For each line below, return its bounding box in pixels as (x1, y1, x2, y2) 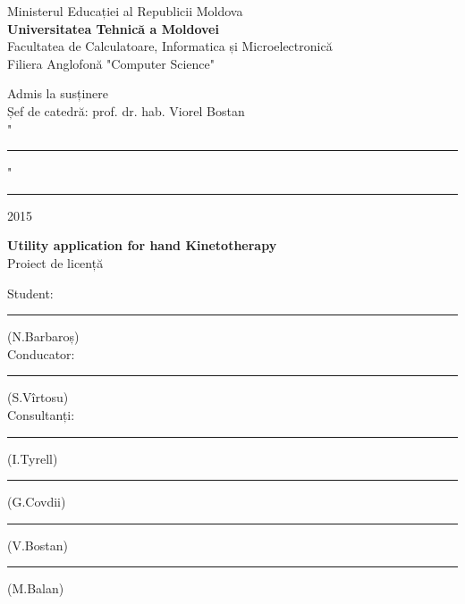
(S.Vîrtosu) (7, 388, 69, 407)
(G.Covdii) (7, 492, 66, 511)
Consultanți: (7, 405, 75, 424)
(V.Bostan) (7, 535, 68, 554)
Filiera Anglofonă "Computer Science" (7, 54, 216, 72)
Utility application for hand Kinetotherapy (7, 236, 277, 255)
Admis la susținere (7, 84, 109, 103)
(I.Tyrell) (7, 449, 58, 467)
